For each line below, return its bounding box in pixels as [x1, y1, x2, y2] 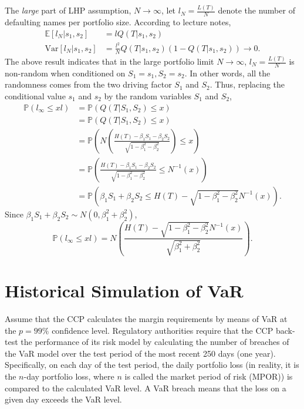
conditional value [5, 90, 66, 102]
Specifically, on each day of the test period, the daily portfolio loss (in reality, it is [5, 358, 299, 371]
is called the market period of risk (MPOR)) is [124, 370, 293, 382]
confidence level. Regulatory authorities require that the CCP [52, 324, 273, 336]
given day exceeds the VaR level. [5, 393, 122, 405]
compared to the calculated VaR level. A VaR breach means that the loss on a [5, 381, 286, 394]
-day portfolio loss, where [23, 370, 114, 382]
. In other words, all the [184, 66, 271, 79]
